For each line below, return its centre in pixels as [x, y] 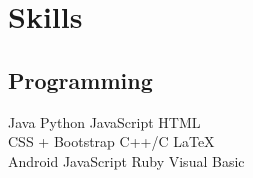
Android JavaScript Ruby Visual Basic [126, 160]
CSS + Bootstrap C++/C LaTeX [111, 141]
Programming [80, 79]
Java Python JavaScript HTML [104, 121]
